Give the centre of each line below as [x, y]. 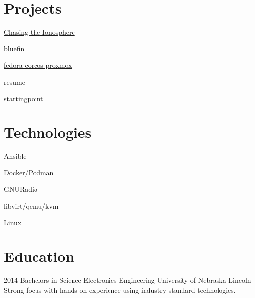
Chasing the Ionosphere [39, 32]
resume [15, 81]
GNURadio [21, 189]
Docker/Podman [29, 172]
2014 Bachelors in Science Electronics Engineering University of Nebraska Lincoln [127, 280]
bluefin [14, 48]
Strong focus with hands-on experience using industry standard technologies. [120, 289]
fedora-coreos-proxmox [38, 65]
